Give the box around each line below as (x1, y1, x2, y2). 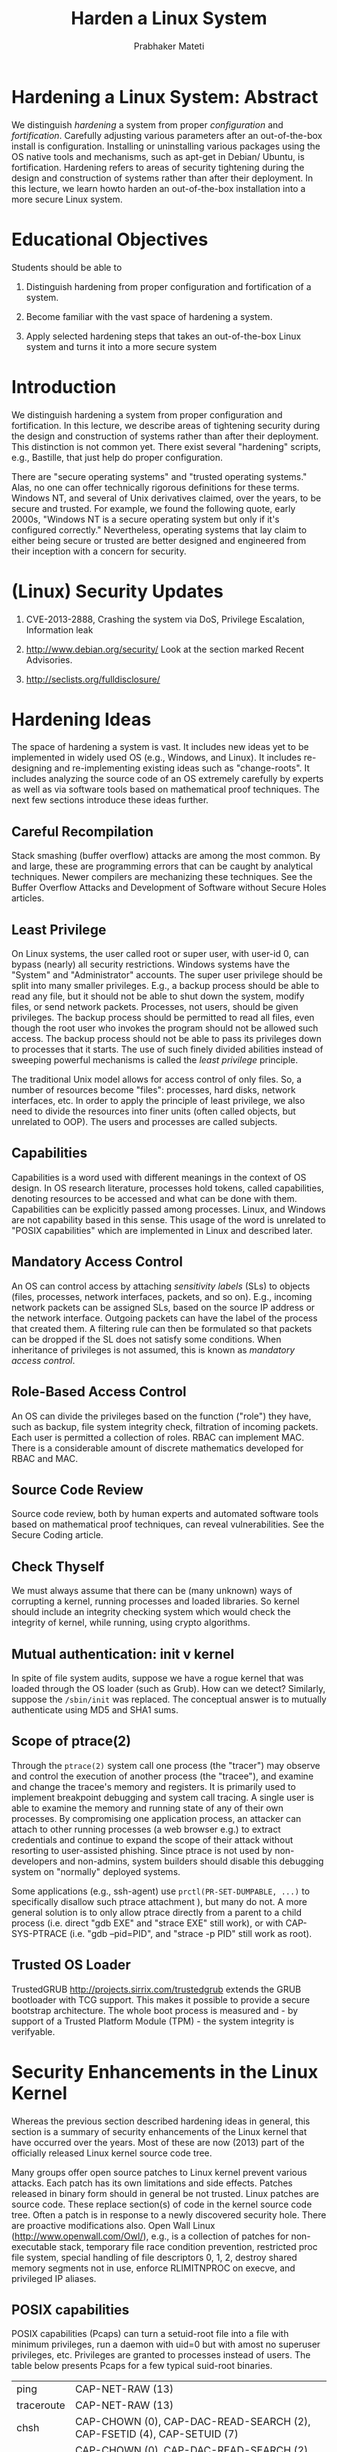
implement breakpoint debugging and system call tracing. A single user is (11, 1791, 314, 1803)
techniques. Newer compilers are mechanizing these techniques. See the (11, 871, 313, 883)
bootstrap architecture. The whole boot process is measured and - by (11, 2004, 299, 2016)
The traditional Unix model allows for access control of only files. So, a (11, 1073, 303, 1086)
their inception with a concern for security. (11, 545, 187, 557)
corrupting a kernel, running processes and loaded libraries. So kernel (11, 1595, 300, 1607)
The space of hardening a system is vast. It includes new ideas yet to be (11, 741, 309, 753)
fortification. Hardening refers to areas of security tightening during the (11, 161, 305, 173)
